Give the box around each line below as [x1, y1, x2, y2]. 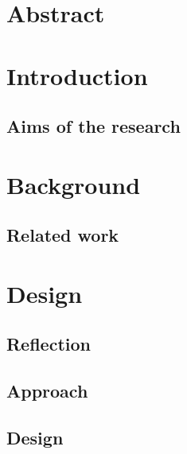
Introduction [6, 59, 148, 91]
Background [6, 168, 141, 200]
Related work [6, 223, 119, 247]
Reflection [6, 332, 91, 356]
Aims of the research [6, 114, 181, 138]
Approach [6, 378, 88, 403]
